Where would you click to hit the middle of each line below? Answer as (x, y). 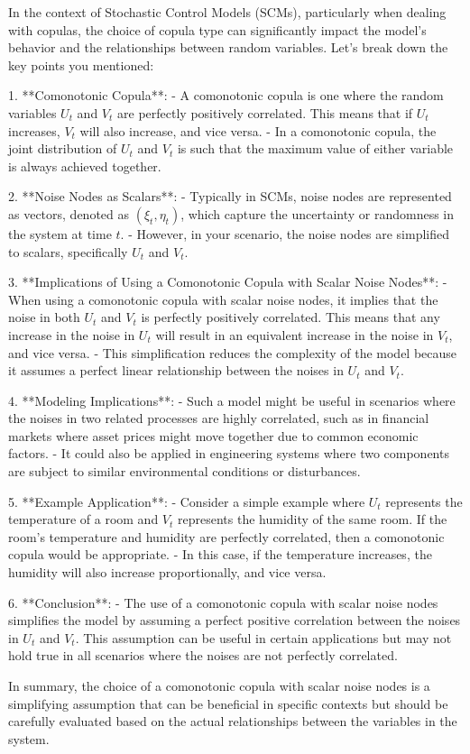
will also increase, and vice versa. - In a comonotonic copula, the (258, 130)
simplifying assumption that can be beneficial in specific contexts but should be (228, 703)
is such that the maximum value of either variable (315, 148)
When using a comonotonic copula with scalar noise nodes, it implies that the (223, 299)
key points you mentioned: (81, 64)
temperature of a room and (83, 519)
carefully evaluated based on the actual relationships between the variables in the (233, 721)
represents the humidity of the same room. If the (313, 519)
